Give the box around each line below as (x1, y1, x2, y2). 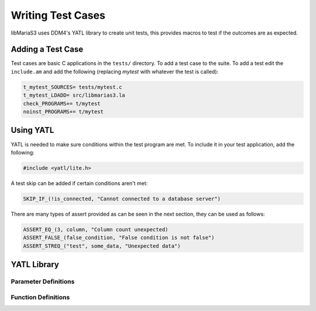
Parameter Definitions (11, 277, 75, 285)
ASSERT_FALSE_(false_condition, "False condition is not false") (23, 234, 215, 241)
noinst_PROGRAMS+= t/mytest (23, 108, 104, 115)
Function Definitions (11, 293, 70, 301)
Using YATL (11, 125, 54, 135)
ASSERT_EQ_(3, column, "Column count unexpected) (23, 226, 169, 233)
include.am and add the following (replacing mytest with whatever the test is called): (11, 68, 219, 75)
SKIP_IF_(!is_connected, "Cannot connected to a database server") (23, 195, 221, 202)
